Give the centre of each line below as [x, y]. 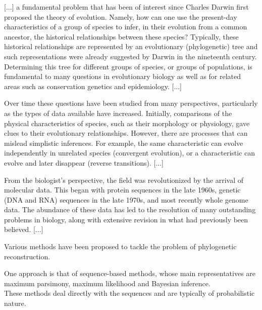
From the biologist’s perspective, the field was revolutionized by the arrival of [124, 180]
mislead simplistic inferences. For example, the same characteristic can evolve [124, 143]
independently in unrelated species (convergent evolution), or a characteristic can [130, 153]
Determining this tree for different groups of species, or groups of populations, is [128, 66]
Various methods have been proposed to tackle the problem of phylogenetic [120, 246]
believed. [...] [24, 229]
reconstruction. [27, 256]
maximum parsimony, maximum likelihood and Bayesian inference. [107, 283]
